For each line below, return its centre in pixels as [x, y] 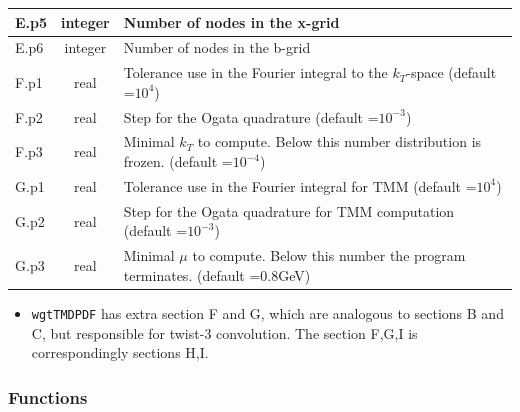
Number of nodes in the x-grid [231, 21]
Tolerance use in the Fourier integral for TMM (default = [300, 185]
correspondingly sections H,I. [120, 352]
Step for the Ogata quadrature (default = [251, 116]
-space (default [451, 72]
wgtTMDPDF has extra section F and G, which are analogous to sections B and [267, 312]
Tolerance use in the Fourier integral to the [255, 72]
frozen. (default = [178, 161]
